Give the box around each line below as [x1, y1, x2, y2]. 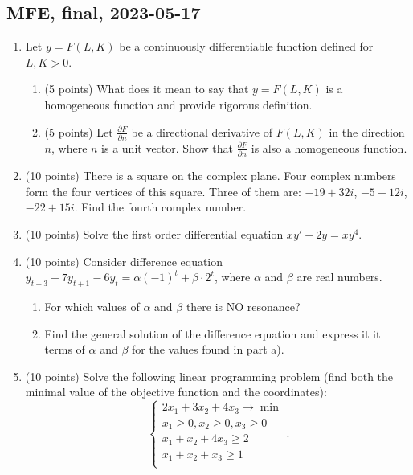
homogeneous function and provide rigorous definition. [44, 96, 313, 113]
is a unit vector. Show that [101, 139, 233, 156]
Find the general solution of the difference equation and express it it [44, 325, 381, 342]
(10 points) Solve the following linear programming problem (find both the [25, 367, 394, 384]
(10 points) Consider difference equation [25, 252, 223, 269]
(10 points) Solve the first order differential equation [25, 225, 284, 242]
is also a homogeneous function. [251, 139, 407, 156]
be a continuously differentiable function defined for [119, 38, 374, 55]
